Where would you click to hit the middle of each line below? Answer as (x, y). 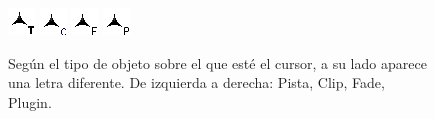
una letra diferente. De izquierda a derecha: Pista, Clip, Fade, (196, 82)
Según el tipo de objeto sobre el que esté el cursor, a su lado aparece (217, 62)
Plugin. (30, 101)
